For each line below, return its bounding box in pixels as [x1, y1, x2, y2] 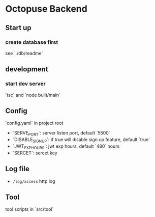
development [5, 65, 48, 74]
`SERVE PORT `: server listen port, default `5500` [12, 130, 110, 138]
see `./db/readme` [5, 50, 43, 56]
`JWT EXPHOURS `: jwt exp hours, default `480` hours [12, 143, 120, 150]
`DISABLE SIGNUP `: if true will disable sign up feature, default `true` [12, 137, 150, 144]
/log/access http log [12, 178, 55, 184]
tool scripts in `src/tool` [5, 206, 54, 212]
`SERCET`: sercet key [12, 150, 57, 156]
